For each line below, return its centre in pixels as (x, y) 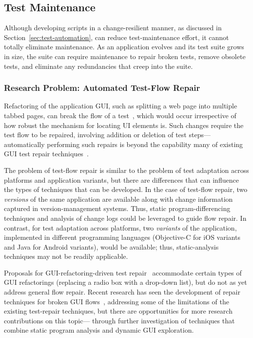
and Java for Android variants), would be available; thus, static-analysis (111, 246)
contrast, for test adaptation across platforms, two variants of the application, (120, 227)
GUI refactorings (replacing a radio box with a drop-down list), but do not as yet (126, 282)
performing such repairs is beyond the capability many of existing (145, 144)
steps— (200, 135)
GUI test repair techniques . (46, 154)
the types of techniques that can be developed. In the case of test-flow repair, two (126, 189)
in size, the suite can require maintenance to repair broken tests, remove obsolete (125, 56)
